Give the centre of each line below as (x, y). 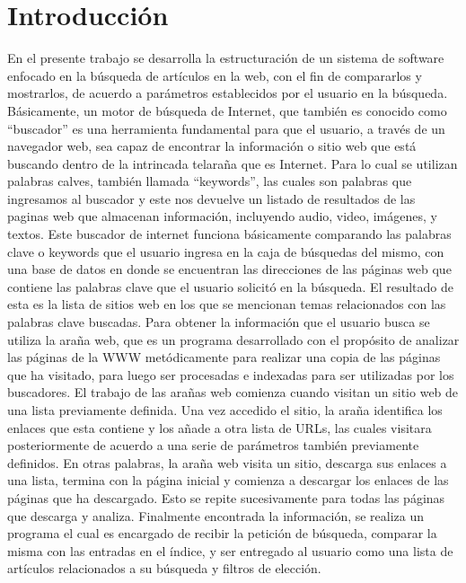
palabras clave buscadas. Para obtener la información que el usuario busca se (219, 322)
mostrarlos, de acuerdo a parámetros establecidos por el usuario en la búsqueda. (228, 93)
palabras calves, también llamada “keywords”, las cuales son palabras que (210, 181)
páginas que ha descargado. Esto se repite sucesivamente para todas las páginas (226, 497)
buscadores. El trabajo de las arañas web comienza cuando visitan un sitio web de (233, 392)
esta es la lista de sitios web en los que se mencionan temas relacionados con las (227, 304)
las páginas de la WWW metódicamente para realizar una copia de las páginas (224, 357)
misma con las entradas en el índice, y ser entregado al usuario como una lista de (230, 550)
